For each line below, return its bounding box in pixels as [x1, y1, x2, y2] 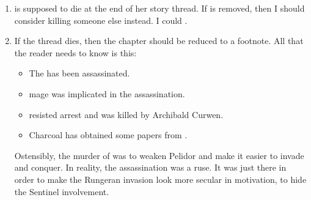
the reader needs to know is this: [14, 46, 137, 59]
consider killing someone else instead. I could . [14, 13, 188, 26]
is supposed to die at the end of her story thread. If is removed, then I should [14, 2, 305, 14]
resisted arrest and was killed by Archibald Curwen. [29, 108, 224, 120]
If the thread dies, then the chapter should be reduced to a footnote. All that [14, 34, 304, 47]
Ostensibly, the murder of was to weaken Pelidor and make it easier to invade [14, 149, 304, 161]
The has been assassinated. [29, 67, 130, 80]
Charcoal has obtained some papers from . [29, 128, 188, 141]
